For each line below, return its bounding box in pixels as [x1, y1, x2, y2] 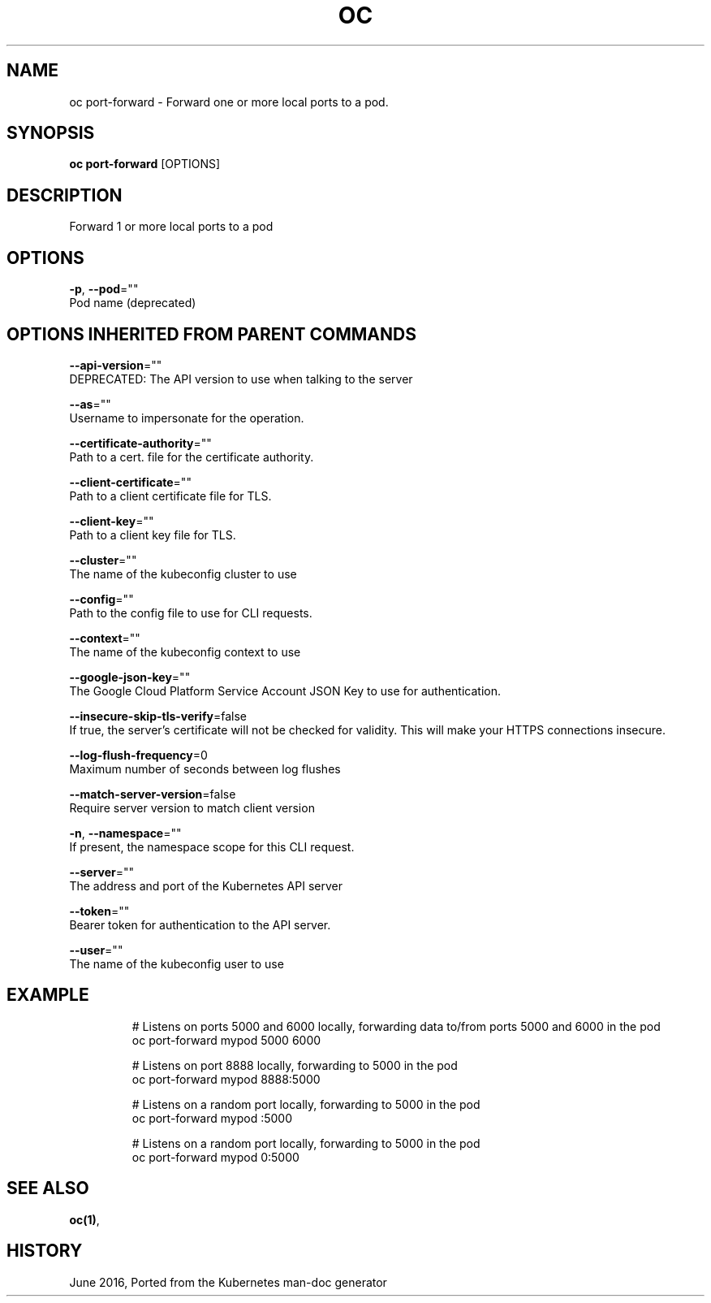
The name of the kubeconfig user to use [69, 956, 284, 971]
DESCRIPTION [6, 184, 123, 206]
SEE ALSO [6, 1178, 89, 1199]
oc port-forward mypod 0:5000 [131, 1149, 299, 1164]
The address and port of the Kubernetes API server [69, 878, 343, 893]
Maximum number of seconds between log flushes [69, 761, 341, 776]
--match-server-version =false [69, 786, 236, 801]
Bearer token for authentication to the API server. [69, 917, 331, 932]
